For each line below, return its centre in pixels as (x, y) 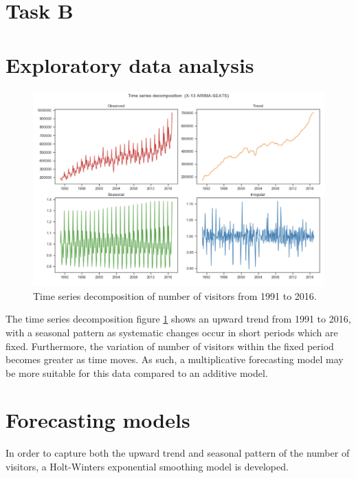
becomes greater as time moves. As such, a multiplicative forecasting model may (175, 359)
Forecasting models (98, 420)
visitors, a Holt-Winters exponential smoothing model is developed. (147, 466)
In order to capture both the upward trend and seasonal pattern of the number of (178, 453)
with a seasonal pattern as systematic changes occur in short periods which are (172, 332)
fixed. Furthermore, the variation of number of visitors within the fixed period (170, 346)
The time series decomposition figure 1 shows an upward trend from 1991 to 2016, (178, 319)
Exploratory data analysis (130, 64)
